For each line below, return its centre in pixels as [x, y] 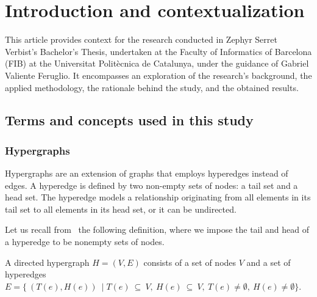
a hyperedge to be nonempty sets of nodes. [85, 242]
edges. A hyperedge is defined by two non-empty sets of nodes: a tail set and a [151, 185]
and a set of [269, 262]
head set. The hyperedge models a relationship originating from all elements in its [158, 197]
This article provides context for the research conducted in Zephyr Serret [141, 39]
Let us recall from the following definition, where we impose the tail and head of [157, 229]
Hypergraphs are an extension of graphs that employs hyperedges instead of [147, 173]
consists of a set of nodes [190, 262]
